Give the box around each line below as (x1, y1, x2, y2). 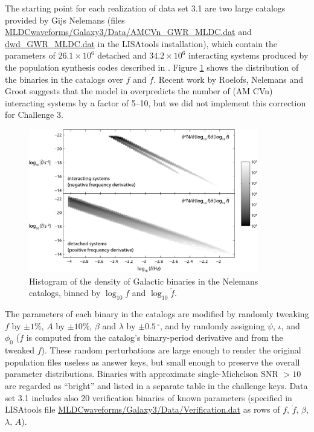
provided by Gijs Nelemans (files (5, 13, 125, 26)
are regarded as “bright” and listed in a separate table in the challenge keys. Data (5, 379, 308, 392)
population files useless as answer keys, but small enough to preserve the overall (5, 355, 300, 368)
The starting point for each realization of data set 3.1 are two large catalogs (5, 2, 286, 14)
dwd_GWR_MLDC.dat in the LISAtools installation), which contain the (5, 37, 278, 50)
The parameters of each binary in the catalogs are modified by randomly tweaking (5, 308, 309, 320)
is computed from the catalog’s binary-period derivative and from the (26, 331, 283, 344)
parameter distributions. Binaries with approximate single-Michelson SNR (5, 367, 278, 380)
